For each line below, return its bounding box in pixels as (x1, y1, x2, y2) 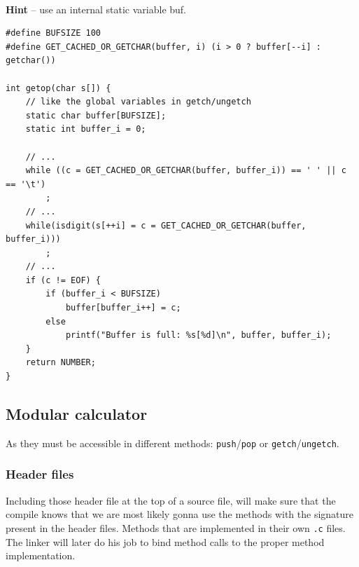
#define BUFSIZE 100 (6, 28, 101, 39)
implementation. (6, 548, 76, 563)
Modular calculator (6, 403, 148, 425)
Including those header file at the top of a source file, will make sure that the (6, 493, 336, 507)
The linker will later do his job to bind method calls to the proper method (6, 534, 325, 549)
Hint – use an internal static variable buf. (6, 1, 187, 16)
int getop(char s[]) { (6, 83, 111, 93)
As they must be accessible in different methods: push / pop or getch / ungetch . (6, 435, 339, 450)
